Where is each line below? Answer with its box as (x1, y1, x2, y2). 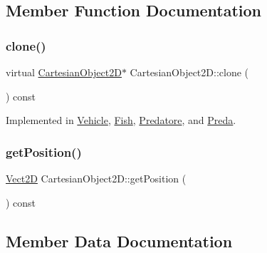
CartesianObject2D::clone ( (130, 65, 248, 79)
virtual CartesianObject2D (6, 65, 122, 79)
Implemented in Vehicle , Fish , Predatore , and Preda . (6, 113, 236, 128)
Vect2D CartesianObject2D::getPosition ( (6, 171, 187, 185)
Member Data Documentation (6, 229, 233, 252)
